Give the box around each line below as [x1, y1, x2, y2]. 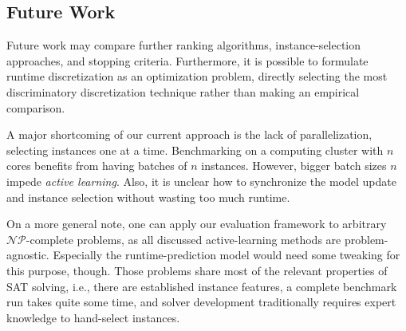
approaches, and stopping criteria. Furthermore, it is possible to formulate [6, 52, 369, 69]
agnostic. [6, 246, 49, 263]
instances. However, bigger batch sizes [201, 157, 387, 174]
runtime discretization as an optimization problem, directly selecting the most [6, 68, 388, 85]
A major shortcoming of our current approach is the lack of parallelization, [6, 126, 372, 143]
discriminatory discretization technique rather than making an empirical [6, 83, 360, 100]
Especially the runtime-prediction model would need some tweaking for [53, 246, 400, 263]
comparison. [6, 99, 65, 116]
